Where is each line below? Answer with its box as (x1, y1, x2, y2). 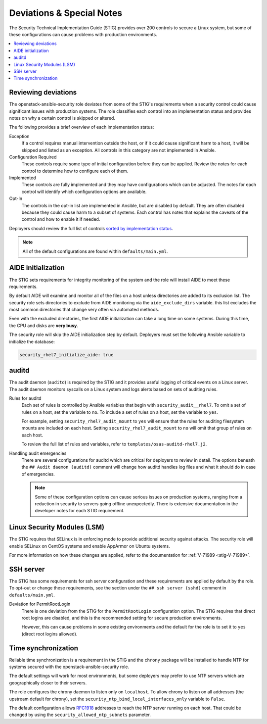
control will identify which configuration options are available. (21, 189, 147, 194)
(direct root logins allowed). (21, 631, 78, 637)
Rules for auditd (9, 395, 42, 401)
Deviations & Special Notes (9, 7, 123, 18)
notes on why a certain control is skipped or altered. (9, 115, 116, 121)
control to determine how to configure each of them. (21, 168, 129, 174)
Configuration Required (9, 154, 57, 160)
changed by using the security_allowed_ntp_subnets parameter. (9, 712, 151, 718)
